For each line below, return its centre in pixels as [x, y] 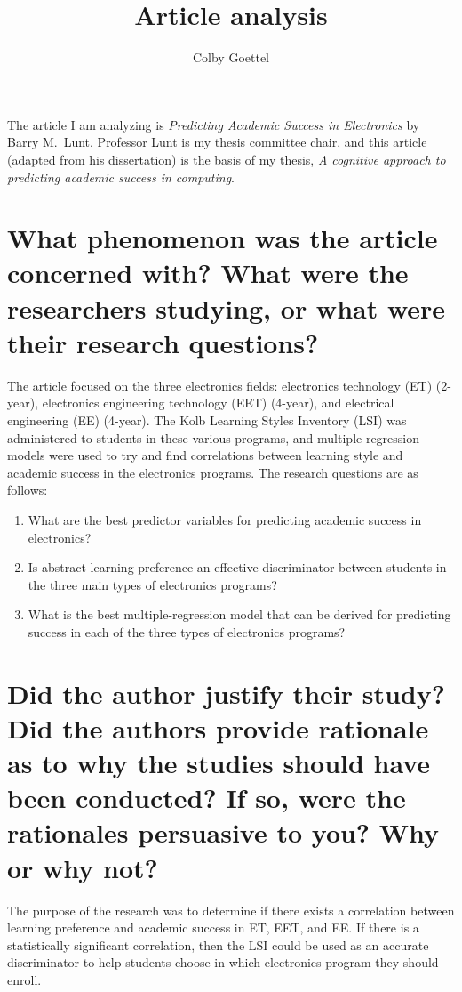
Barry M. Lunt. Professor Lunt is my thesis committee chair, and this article [217, 142]
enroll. [24, 979]
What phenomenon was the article [223, 238]
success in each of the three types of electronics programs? [187, 631]
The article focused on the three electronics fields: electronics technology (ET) [220, 385]
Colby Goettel [231, 57]
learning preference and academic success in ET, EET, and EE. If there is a [213, 927]
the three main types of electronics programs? [152, 584]
